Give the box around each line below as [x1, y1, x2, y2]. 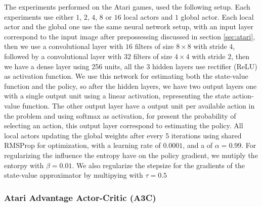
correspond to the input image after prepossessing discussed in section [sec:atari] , [4, 31, 255, 41]
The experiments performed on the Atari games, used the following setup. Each [4, 2, 250, 12]
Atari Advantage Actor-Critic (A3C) [4, 191, 156, 203]
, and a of [183, 140, 213, 150]
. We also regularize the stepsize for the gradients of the [72, 160, 245, 170]
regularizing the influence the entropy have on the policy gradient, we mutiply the [4, 149, 258, 160]
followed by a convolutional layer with [4, 50, 122, 61]
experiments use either [4, 11, 74, 22]
